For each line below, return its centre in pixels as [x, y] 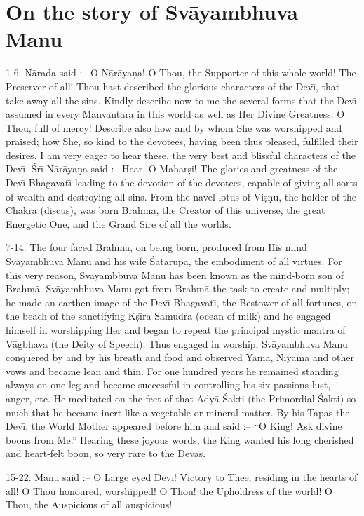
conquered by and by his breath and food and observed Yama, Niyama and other [180, 357]
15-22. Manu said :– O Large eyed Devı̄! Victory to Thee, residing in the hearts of [182, 476]
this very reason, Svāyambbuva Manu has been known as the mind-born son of [175, 274]
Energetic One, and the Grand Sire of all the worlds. [119, 223]
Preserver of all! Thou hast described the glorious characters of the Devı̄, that [173, 86]
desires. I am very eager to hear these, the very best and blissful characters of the [181, 155]
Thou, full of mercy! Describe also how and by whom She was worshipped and [174, 127]
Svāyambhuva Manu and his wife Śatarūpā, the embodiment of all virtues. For [174, 261]
